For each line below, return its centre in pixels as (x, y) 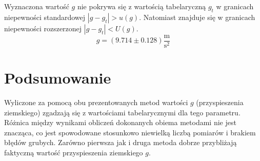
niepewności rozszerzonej (43, 28)
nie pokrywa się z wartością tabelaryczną (142, 6)
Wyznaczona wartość (37, 6)
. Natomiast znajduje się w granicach (197, 17)
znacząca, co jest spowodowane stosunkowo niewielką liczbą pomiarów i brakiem (130, 132)
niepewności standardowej (45, 17)
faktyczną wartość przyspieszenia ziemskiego (74, 152)
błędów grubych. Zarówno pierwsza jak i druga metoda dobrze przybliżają (121, 142)
